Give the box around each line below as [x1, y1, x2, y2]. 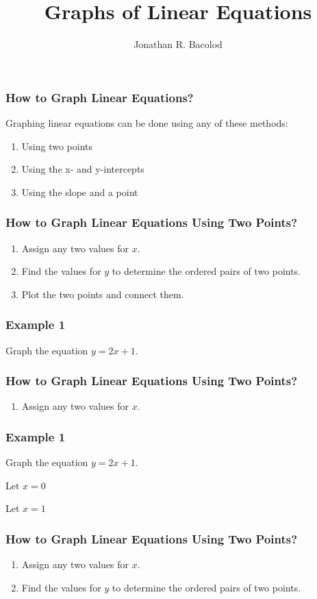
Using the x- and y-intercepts [21, 162, 144, 176]
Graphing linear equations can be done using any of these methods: [5, 116, 288, 130]
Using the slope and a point [21, 184, 138, 199]
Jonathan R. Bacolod [134, 37, 223, 51]
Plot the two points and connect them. [21, 286, 184, 301]
